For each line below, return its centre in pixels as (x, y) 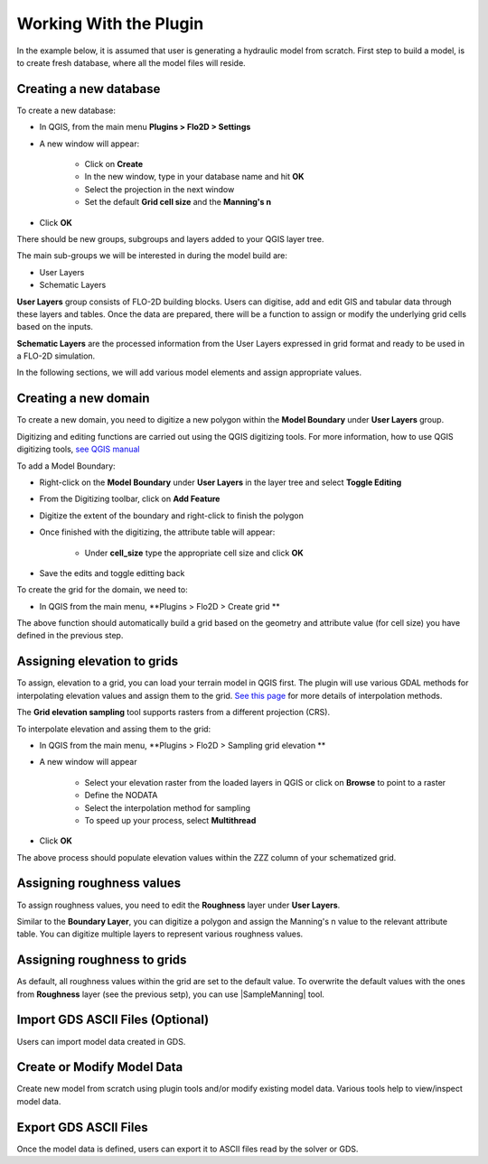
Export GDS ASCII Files (82, 1127)
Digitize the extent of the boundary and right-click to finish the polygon (172, 516)
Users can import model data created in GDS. (101, 1041)
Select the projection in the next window (160, 189)
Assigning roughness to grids (102, 960)
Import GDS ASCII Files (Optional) (113, 1020)
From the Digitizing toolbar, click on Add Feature (130, 499)
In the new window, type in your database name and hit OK (194, 177)
